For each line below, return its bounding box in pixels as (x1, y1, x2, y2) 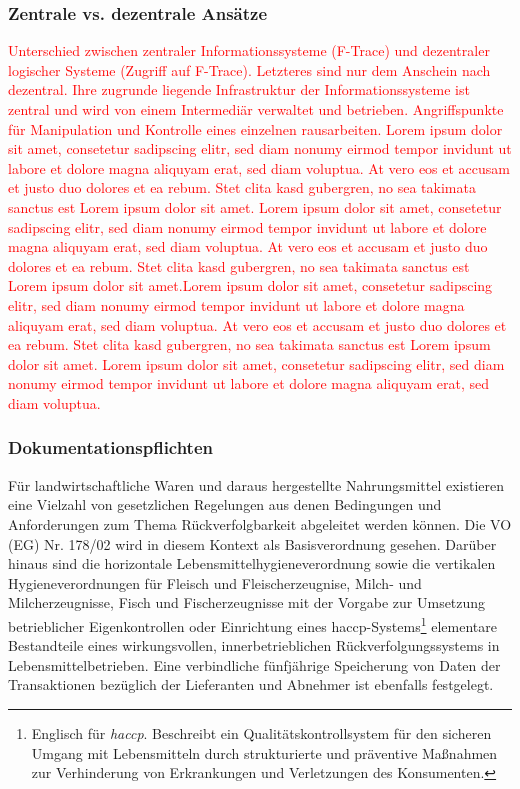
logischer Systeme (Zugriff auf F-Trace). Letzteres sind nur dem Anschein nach (8, 59, 491, 80)
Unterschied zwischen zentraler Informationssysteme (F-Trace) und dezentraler (8, 40, 490, 61)
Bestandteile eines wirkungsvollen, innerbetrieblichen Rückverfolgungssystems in (8, 635, 500, 656)
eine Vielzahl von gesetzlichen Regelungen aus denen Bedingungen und (8, 494, 442, 515)
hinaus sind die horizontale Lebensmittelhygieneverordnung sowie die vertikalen (8, 553, 496, 574)
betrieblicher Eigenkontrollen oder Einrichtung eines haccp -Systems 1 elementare (8, 612, 497, 636)
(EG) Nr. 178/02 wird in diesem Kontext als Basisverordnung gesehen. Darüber (8, 533, 497, 554)
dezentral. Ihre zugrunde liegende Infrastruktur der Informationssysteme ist (8, 79, 470, 100)
